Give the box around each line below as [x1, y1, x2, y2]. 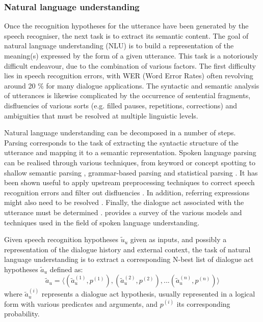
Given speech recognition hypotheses [4, 234, 118, 245]
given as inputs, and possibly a [130, 234, 227, 245]
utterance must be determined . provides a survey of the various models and [4, 207, 242, 217]
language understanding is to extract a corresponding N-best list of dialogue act [4, 254, 254, 265]
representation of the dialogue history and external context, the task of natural [4, 244, 251, 254]
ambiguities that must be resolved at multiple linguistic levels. [4, 110, 198, 121]
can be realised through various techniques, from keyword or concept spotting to [4, 157, 255, 167]
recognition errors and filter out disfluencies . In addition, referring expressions [4, 187, 250, 197]
